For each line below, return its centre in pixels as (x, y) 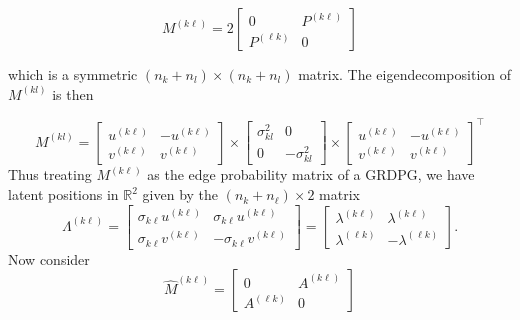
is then (73, 93)
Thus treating (50, 174)
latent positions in (63, 194)
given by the (180, 194)
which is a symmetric (73, 74)
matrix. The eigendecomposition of (405, 74)
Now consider (49, 258)
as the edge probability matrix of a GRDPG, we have (311, 174)
